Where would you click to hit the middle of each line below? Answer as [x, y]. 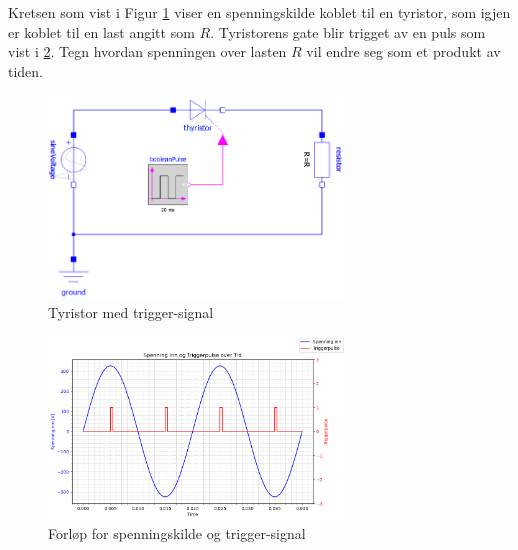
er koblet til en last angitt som [101, 31]
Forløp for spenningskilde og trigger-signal [177, 533]
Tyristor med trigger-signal [131, 311]
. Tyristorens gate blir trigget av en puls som [348, 31]
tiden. [26, 70]
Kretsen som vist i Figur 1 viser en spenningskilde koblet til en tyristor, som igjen [259, 12]
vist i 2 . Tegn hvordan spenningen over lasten [147, 51]
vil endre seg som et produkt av [403, 51]
